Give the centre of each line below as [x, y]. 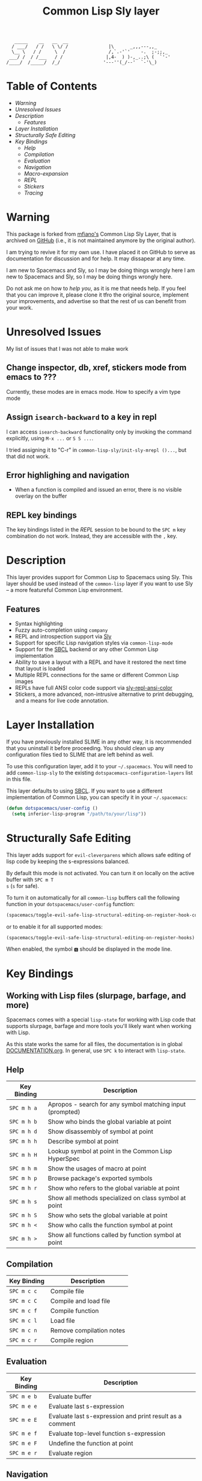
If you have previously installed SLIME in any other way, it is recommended [99, 742]
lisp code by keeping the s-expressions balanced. [68, 861]
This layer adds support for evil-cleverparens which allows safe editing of [99, 855]
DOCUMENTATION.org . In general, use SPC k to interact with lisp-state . [96, 1051]
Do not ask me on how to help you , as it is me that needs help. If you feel [96, 289]
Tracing [33, 193]
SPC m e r [23, 1453]
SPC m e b [23, 1396]
